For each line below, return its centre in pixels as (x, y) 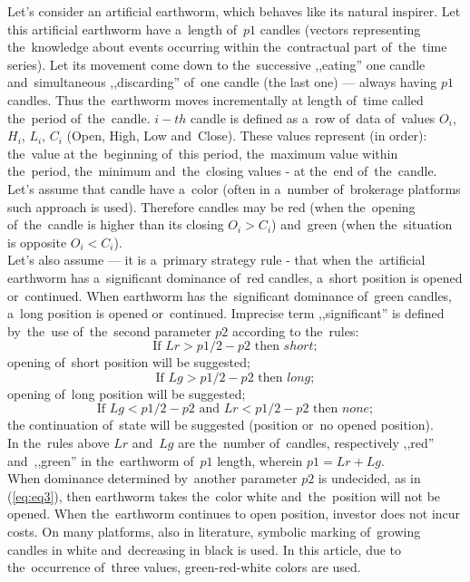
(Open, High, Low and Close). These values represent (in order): (247, 136)
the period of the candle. (79, 117)
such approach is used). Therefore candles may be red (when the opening (211, 206)
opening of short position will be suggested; (129, 362)
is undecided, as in (369, 478)
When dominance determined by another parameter (152, 478)
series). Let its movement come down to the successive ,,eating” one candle (216, 64)
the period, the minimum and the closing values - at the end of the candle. (222, 171)
